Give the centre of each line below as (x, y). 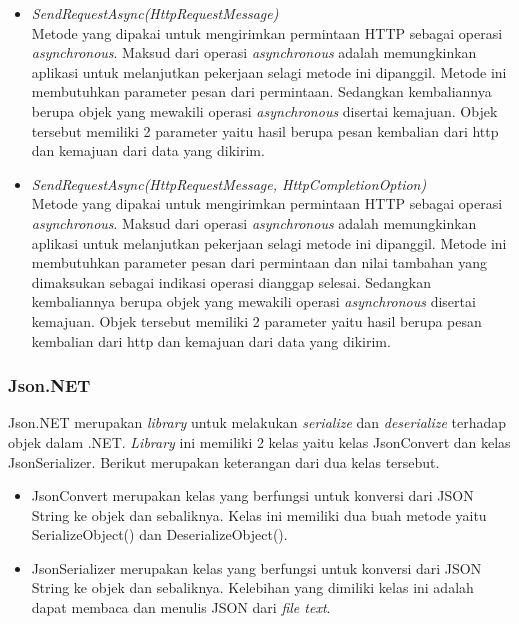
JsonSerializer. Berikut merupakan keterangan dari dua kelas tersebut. (224, 461)
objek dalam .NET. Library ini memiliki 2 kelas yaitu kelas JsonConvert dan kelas (259, 441)
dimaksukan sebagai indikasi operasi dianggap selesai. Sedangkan (231, 281)
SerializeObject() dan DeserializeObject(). (159, 534)
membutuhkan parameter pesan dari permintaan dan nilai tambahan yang (259, 262)
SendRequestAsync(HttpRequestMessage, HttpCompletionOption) (229, 183)
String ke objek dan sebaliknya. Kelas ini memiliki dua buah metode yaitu (259, 514)
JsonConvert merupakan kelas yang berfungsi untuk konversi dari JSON (252, 495)
